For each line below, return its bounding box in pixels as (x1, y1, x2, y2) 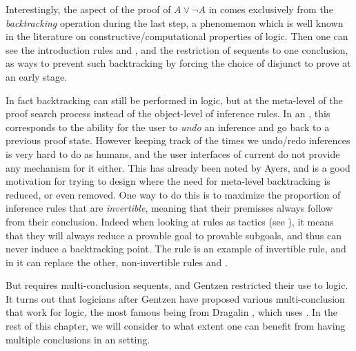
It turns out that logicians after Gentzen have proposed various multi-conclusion (6, 291, 345, 305)
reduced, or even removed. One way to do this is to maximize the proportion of (6, 187, 341, 201)
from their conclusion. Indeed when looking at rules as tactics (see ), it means (6, 214, 334, 228)
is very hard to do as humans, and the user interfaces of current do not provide (6, 146, 340, 161)
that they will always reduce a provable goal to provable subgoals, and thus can (6, 228, 342, 242)
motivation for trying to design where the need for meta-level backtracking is (6, 174, 330, 188)
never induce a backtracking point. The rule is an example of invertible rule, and (6, 241, 346, 256)
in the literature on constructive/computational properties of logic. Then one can (6, 29, 348, 43)
